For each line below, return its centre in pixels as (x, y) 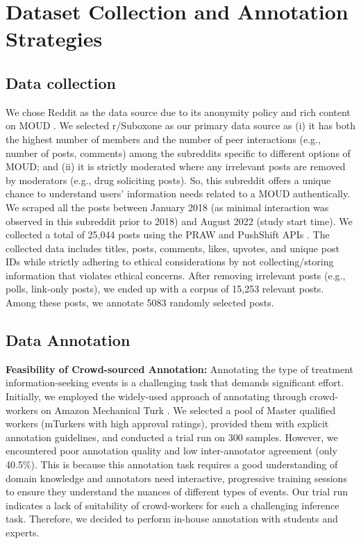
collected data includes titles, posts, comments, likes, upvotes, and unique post (173, 248)
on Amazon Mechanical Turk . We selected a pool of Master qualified (188, 410)
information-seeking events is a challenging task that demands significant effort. (175, 382)
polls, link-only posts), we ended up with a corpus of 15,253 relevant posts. (165, 289)
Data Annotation (68, 340)
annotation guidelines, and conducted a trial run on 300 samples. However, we (172, 437)
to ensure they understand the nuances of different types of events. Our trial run (177, 492)
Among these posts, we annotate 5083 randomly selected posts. (140, 303)
